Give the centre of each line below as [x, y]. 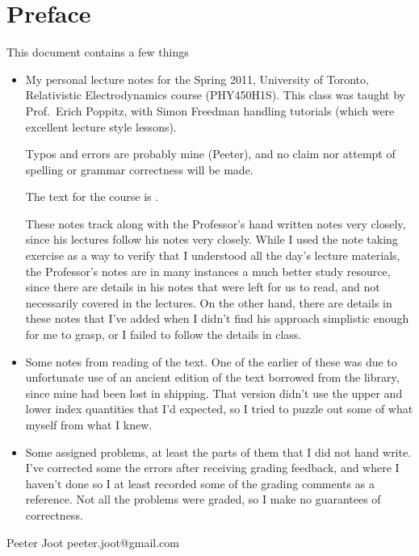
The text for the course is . [92, 196]
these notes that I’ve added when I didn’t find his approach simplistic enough [217, 318]
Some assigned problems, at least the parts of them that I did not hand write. [218, 451]
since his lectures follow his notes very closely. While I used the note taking [212, 239]
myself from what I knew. [89, 424]
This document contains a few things [98, 52]
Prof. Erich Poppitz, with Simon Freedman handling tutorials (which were [210, 110]
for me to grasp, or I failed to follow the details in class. [163, 334]
